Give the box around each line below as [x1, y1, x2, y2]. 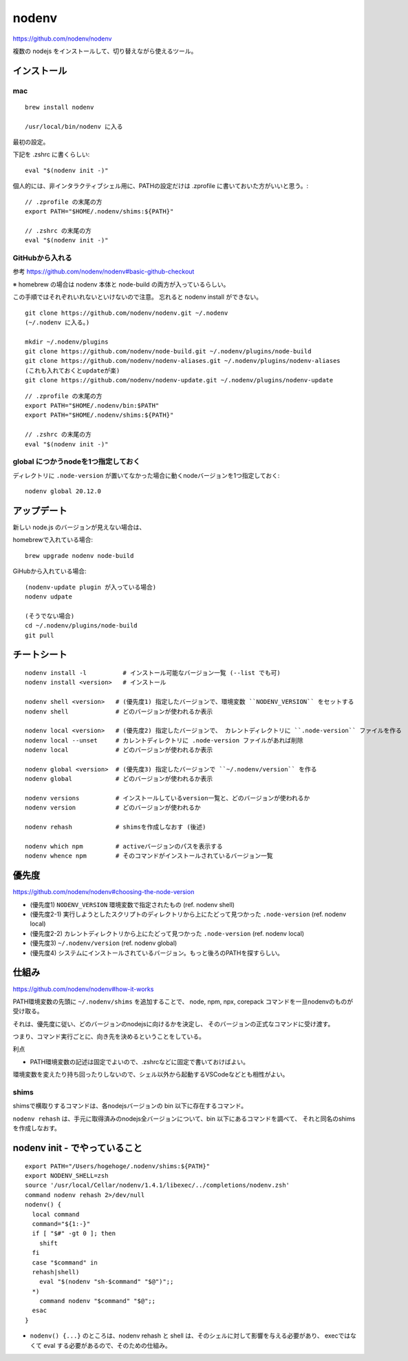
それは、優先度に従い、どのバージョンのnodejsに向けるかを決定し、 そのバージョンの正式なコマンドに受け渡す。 [12, 1019, 334, 1028]
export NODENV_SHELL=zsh [25, 1172, 109, 1179]
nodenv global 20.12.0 [25, 488, 102, 495]
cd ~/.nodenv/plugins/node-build [25, 622, 138, 630]
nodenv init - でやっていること [12, 1142, 142, 1154]
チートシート [12, 649, 67, 661]
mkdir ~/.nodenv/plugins [25, 337, 109, 346]
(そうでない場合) [25, 612, 75, 620]
